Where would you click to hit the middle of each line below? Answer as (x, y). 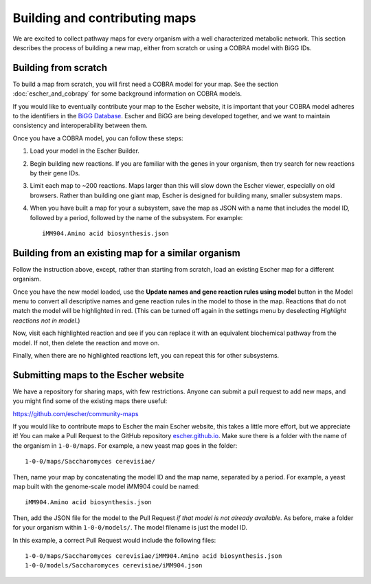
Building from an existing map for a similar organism (126, 253)
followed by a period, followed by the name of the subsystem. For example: (136, 217)
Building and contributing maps (104, 18)
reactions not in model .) (46, 321)
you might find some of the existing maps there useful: (90, 401)
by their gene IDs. (55, 173)
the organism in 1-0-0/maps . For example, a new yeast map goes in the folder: (125, 445)
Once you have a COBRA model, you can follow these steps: (98, 138)
